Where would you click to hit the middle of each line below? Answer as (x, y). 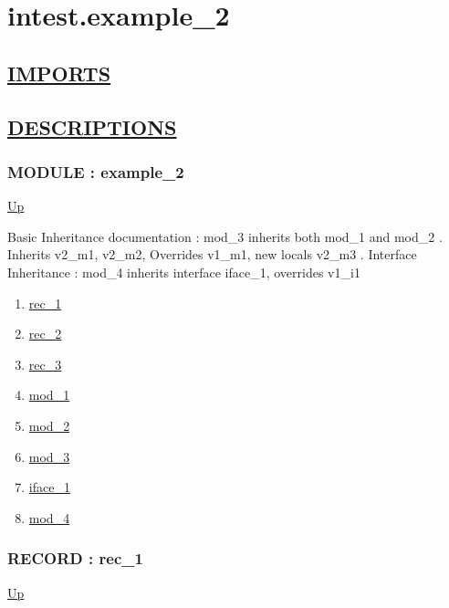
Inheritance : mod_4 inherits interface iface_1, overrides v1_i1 (184, 272)
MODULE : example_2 (96, 171)
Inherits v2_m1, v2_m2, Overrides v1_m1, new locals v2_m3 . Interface (212, 254)
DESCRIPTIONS (92, 126)
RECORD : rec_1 (75, 558)
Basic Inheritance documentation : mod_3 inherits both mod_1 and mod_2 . (225, 236)
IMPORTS (59, 73)
